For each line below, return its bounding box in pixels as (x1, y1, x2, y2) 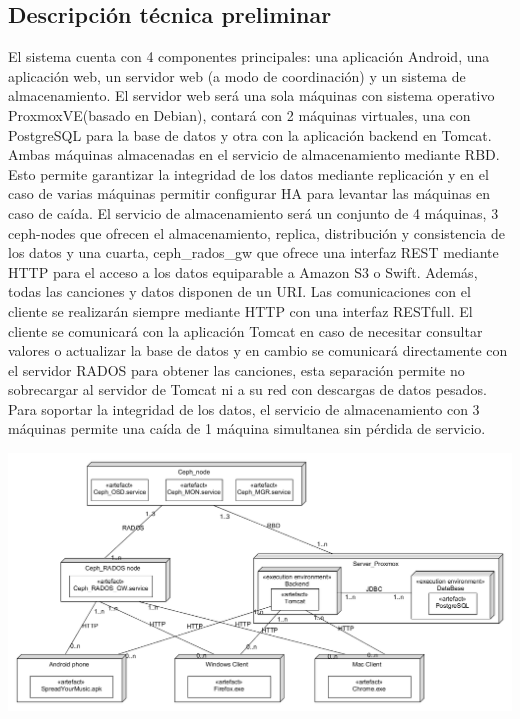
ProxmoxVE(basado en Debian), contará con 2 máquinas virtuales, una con (8, 104, 471, 125)
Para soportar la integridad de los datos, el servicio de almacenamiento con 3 (8, 398, 480, 419)
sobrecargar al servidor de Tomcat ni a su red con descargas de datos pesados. (8, 379, 487, 400)
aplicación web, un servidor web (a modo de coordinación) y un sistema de (8, 65, 466, 86)
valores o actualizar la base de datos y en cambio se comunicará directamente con (8, 340, 508, 361)
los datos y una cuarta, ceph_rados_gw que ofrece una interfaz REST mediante (8, 242, 499, 263)
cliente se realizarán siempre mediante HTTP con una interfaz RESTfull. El (8, 300, 473, 321)
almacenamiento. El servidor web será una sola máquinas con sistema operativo (8, 85, 495, 106)
